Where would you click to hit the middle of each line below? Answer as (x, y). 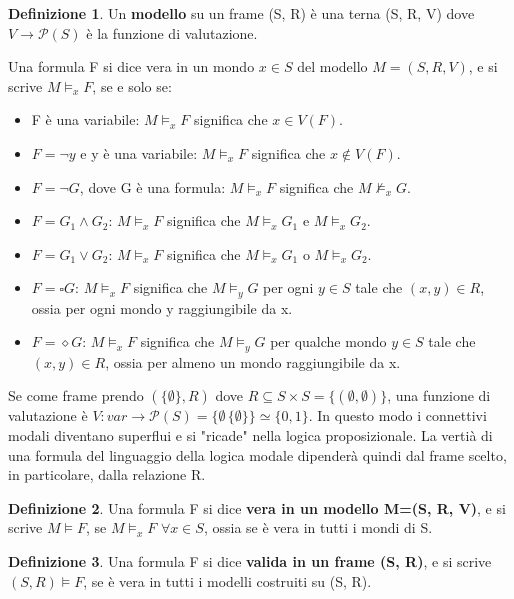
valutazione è (48, 415)
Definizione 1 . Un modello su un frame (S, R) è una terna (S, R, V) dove (241, 13)
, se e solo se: (132, 85)
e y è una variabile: (139, 152)
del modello (332, 66)
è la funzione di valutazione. (172, 32)
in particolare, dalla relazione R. (107, 474)
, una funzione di (439, 395)
